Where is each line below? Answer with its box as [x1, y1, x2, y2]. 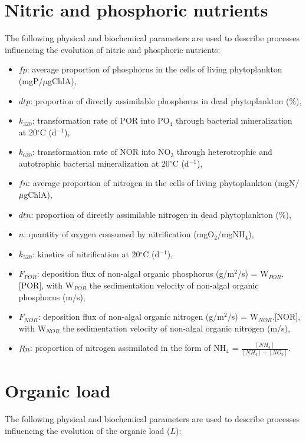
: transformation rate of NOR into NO [32, 145, 171, 158]
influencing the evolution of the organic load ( [5, 424, 170, 436]
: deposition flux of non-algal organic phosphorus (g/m [37, 267, 235, 280]
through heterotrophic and [176, 145, 272, 158]
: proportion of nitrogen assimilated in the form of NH [29, 341, 226, 354]
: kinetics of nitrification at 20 [32, 247, 140, 260]
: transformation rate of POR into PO [32, 114, 170, 127]
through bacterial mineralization [175, 114, 292, 127]
